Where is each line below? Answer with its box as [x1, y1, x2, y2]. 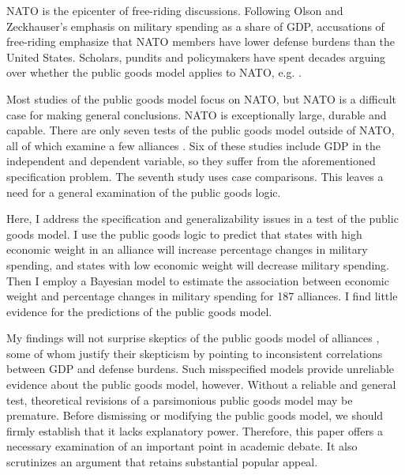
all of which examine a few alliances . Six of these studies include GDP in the [6, 137, 381, 153]
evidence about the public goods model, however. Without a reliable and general [6, 376, 396, 393]
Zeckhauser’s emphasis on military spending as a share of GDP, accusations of [6, 17, 384, 34]
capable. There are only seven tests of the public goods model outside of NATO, [6, 122, 395, 138]
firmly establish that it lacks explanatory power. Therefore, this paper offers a [6, 422, 384, 439]
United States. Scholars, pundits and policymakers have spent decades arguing [6, 48, 386, 65]
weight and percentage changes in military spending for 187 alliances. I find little [6, 288, 398, 304]
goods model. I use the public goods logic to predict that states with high [6, 225, 362, 242]
